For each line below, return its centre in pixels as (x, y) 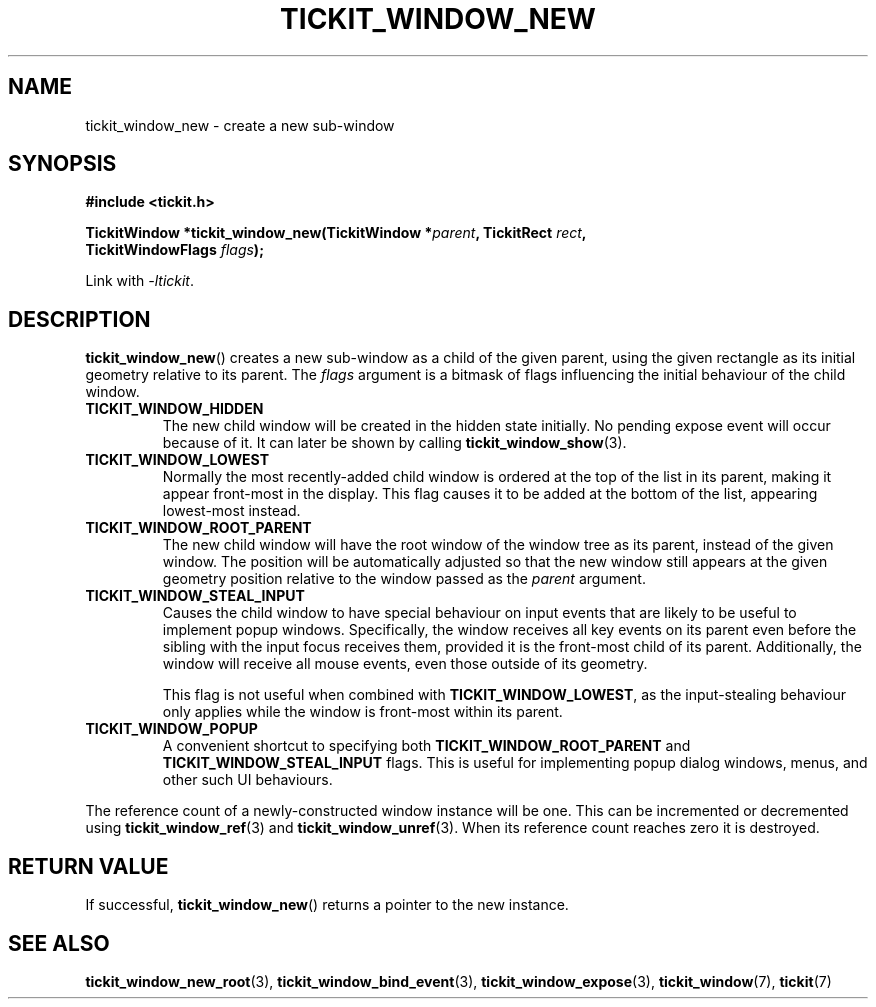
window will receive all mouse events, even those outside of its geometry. (405, 664)
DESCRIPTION (79, 319)
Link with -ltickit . (140, 281)
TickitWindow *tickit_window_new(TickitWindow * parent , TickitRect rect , (336, 233)
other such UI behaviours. (247, 780)
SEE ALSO (59, 943)
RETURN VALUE (88, 866)
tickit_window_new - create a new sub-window (240, 125)
